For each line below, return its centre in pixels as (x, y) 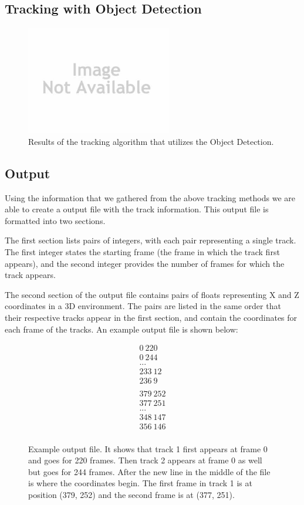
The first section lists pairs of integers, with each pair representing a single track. (151, 240)
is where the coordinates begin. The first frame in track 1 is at (140, 483)
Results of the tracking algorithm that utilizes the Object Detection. (151, 141)
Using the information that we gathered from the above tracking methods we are (150, 197)
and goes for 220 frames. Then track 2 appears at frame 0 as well (145, 460)
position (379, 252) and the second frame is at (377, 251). (131, 494)
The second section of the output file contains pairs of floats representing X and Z (152, 294)
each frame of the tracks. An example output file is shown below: (121, 329)
